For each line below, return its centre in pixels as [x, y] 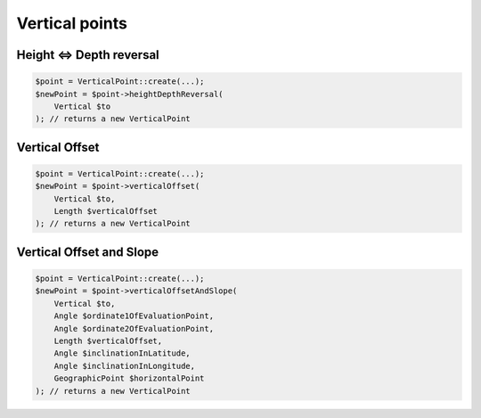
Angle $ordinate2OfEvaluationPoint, [134, 328]
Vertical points [72, 23]
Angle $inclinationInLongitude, [125, 366]
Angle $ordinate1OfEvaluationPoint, [134, 316]
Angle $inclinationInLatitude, [122, 353]
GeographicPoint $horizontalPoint [129, 378]
